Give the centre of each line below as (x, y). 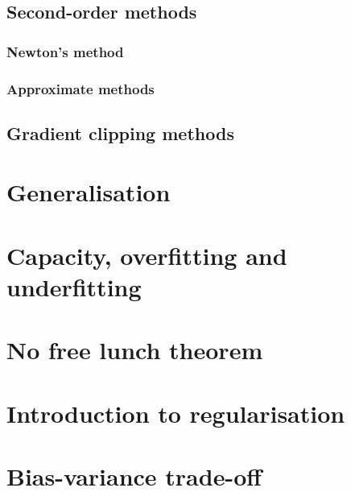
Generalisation (89, 192)
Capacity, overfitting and (147, 255)
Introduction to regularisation (176, 413)
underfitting (74, 287)
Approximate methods (81, 88)
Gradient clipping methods (120, 132)
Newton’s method (65, 51)
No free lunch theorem (135, 350)
